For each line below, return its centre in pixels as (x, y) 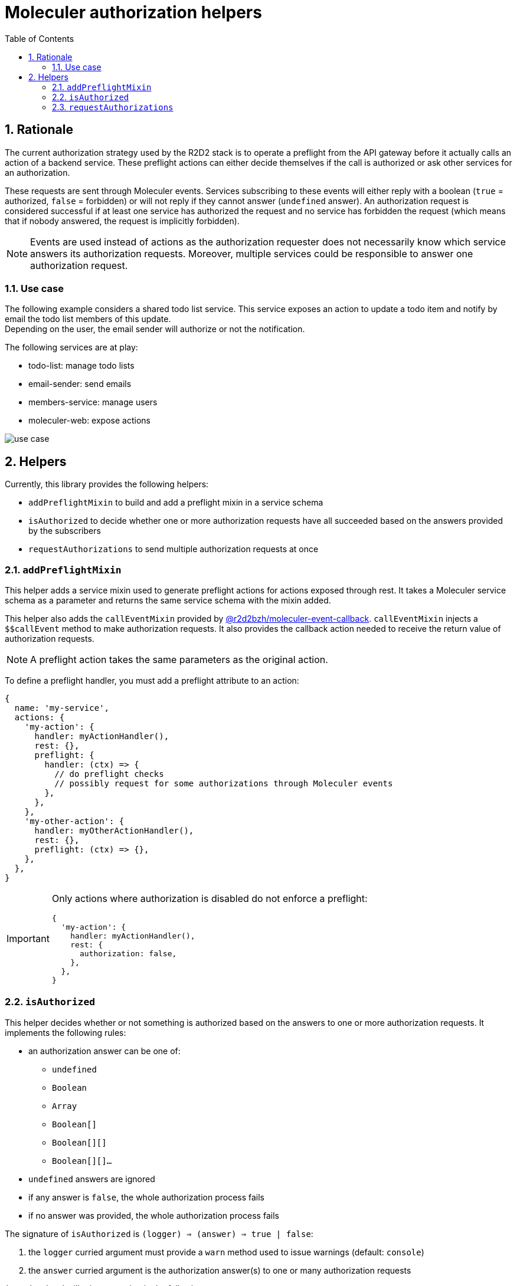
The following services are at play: (71, 347)
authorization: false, (128, 953)
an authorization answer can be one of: (104, 1051)
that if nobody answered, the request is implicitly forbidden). (122, 221)
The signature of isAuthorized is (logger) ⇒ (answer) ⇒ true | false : (159, 1233)
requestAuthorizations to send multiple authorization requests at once (174, 549)
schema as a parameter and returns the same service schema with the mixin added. (168, 600)
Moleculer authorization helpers (133, 12)
